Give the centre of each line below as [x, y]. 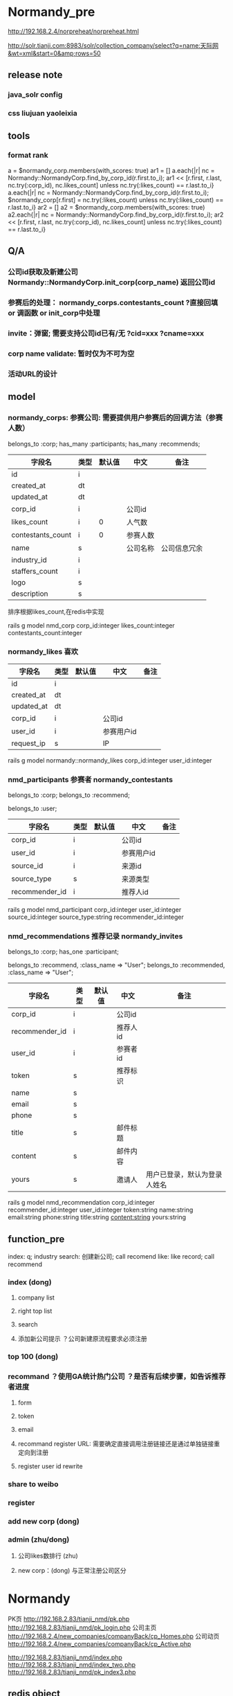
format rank [28, 155]
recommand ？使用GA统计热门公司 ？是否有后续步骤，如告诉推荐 [117, 1376]
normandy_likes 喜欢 [43, 652]
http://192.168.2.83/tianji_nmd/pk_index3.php [72, 1672]
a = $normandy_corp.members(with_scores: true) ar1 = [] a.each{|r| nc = [111, 170]
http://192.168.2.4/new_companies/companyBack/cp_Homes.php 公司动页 [114, 1636]
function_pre [36, 1239]
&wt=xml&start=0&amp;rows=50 [54, 53]
